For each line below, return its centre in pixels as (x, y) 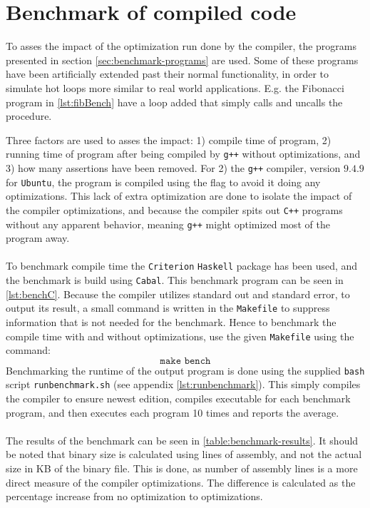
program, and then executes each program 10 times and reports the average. (173, 412)
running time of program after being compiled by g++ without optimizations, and (183, 154)
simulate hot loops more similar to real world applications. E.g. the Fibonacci (175, 87)
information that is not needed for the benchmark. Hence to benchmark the (171, 321)
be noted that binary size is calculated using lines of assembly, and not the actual (184, 454)
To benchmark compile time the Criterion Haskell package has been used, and (182, 266)
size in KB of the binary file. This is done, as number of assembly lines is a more (182, 468)
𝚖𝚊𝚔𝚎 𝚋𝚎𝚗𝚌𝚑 (185, 361)
